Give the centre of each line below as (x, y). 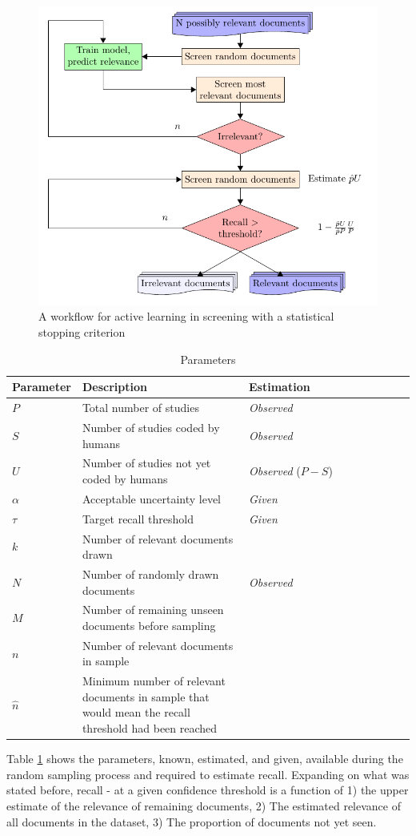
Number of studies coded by (151, 427)
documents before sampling (149, 625)
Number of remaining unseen (153, 610)
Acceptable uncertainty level (151, 498)
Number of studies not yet (146, 463)
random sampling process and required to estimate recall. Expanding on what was (208, 774)
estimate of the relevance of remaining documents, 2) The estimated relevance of (204, 805)
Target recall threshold (138, 518)
